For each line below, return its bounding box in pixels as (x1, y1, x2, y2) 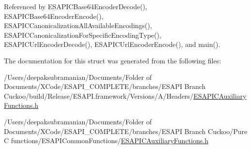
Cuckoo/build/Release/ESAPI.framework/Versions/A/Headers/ (4, 90, 194, 101)
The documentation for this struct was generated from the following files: (4, 55, 221, 65)
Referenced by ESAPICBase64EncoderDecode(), (4, 1, 147, 11)
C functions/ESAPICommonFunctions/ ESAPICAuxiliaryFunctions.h (4, 135, 208, 146)
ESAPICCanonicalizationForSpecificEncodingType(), (4, 30, 161, 40)
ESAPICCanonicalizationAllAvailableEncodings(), (4, 20, 152, 30)
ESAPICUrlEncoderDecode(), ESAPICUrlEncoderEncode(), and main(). (4, 39, 220, 49)
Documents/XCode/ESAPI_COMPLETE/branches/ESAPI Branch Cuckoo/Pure (4, 126, 248, 136)
